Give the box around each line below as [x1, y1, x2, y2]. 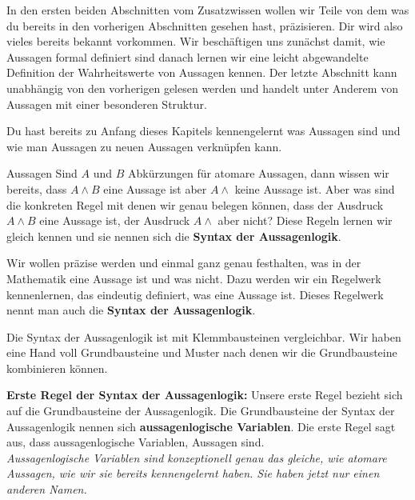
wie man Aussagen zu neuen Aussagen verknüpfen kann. [6, 138, 282, 154]
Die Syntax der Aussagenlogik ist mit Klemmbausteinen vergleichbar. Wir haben [6, 328, 401, 345]
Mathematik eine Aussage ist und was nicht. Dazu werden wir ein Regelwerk [6, 270, 381, 286]
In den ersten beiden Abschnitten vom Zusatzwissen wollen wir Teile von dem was [6, 2, 409, 18]
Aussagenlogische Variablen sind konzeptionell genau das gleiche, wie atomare [6, 449, 387, 466]
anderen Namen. [6, 481, 87, 498]
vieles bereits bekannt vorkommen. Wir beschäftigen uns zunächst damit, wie [6, 33, 385, 50]
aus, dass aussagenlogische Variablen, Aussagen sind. [6, 434, 265, 450]
